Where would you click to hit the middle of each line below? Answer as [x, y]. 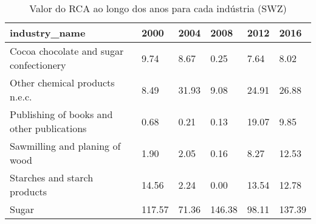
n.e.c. [21, 96]
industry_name [48, 33]
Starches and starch [52, 177]
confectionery [38, 65]
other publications [48, 128]
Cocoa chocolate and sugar [67, 51]
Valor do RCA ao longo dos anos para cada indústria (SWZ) [158, 8]
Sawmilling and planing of [65, 146]
